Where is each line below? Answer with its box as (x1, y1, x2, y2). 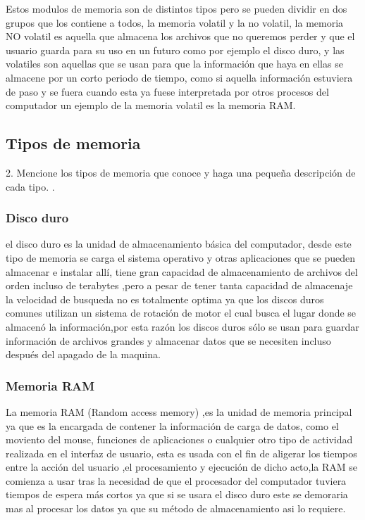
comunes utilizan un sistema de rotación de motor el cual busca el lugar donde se (6, 305, 357, 320)
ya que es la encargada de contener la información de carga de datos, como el (6, 418, 339, 433)
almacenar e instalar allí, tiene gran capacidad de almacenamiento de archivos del (6, 264, 358, 279)
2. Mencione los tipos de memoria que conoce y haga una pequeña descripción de (6, 165, 356, 179)
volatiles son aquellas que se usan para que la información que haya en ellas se (6, 56, 343, 71)
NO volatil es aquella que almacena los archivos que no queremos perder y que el (6, 29, 355, 44)
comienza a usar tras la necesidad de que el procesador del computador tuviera (6, 473, 347, 488)
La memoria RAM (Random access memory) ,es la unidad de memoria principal (6, 404, 352, 419)
